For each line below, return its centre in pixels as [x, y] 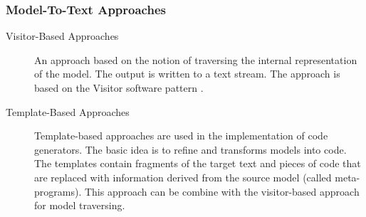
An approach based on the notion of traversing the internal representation [196, 59]
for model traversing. [80, 205]
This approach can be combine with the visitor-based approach [222, 191]
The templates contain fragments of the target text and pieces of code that [198, 163]
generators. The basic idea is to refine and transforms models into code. [190, 149]
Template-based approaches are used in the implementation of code [181, 136]
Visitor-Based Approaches [62, 36]
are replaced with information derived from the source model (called [183, 177]
